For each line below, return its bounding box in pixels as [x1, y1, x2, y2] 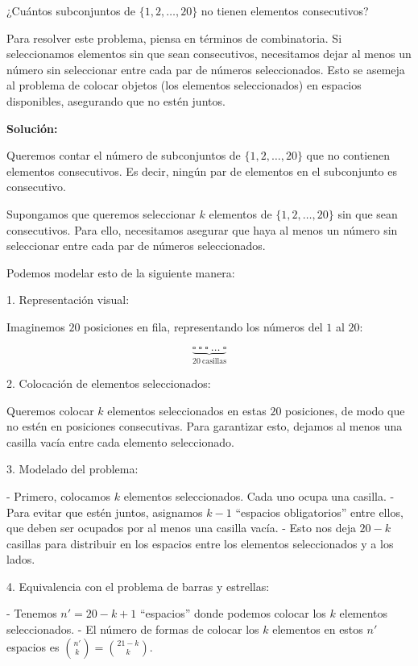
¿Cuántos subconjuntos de [6, 2, 136, 19]
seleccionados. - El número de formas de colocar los [6, 621, 259, 638]
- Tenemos [6, 605, 57, 622]
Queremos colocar [6, 402, 94, 418]
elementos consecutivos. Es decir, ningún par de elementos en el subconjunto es [6, 162, 397, 179]
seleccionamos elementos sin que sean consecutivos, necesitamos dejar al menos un [6, 45, 412, 62]
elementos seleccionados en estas [107, 402, 267, 418]
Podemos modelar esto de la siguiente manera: [6, 264, 235, 281]
